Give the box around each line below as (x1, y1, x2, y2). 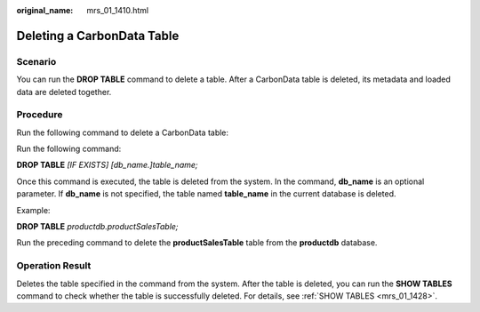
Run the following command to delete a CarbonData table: (16, 127, 229, 138)
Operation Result (16, 260, 92, 272)
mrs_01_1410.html (86, 5, 149, 15)
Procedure (16, 108, 63, 121)
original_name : (16, 5, 74, 15)
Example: (16, 204, 51, 215)
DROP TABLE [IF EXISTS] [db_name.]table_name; (16, 160, 199, 171)
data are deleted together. (16, 86, 112, 97)
